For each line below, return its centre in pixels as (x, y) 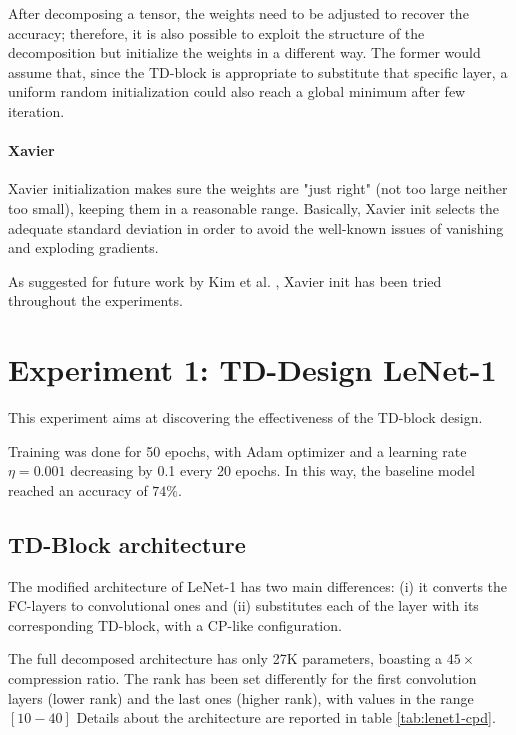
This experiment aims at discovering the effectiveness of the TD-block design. (245, 417)
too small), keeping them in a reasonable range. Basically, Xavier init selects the (254, 207)
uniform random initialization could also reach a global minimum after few (237, 91)
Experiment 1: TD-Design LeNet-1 (252, 369)
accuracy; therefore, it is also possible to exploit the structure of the (216, 32)
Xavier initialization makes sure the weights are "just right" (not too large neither (258, 188)
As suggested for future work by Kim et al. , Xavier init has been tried (225, 280)
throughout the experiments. (95, 300)
